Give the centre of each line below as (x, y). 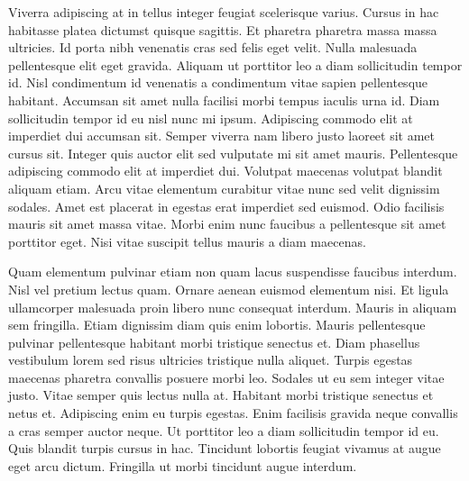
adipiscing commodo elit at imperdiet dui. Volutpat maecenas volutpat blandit (225, 171)
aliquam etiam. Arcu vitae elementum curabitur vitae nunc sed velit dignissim (224, 188)
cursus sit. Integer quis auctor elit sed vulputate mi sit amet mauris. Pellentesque (233, 153)
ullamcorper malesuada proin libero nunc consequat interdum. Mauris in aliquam (233, 307)
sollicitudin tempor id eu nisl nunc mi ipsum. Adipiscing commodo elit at (211, 118)
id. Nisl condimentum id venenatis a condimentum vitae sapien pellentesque (218, 82)
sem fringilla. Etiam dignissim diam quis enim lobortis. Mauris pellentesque (217, 325)
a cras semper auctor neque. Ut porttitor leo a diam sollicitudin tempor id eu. (224, 430)
